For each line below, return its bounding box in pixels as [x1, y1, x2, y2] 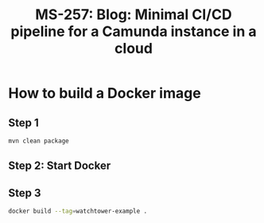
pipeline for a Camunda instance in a [10, 22, 257, 41]
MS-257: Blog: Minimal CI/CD [35, 6, 232, 24]
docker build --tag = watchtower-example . [8, 207, 148, 216]
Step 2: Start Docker [8, 159, 111, 173]
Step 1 [8, 115, 40, 129]
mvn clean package [8, 137, 69, 145]
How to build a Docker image [8, 84, 201, 103]
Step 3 [8, 186, 41, 200]
